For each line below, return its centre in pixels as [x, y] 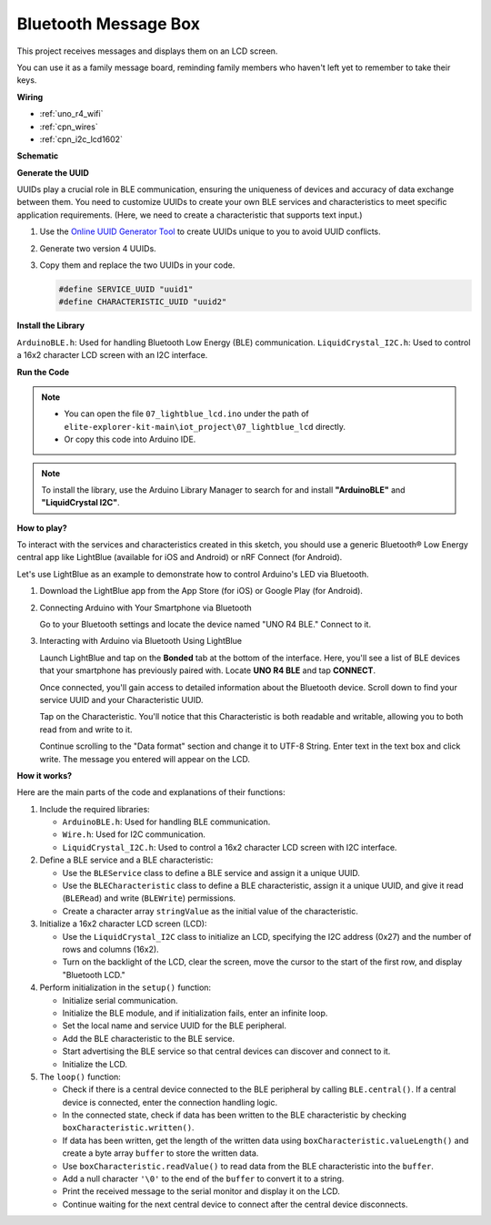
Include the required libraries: [95, 809]
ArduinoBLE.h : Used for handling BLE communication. [166, 822]
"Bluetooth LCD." [94, 975]
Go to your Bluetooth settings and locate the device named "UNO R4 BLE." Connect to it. [205, 625]
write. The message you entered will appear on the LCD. [145, 759]
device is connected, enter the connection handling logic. [170, 1102]
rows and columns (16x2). [110, 949]
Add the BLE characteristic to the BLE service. [149, 1038]
